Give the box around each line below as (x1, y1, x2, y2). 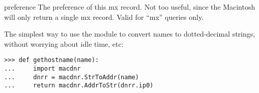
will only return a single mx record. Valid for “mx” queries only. (4, 11, 204, 22)
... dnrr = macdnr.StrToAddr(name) (4, 73, 139, 81)
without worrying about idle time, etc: (4, 38, 124, 49)
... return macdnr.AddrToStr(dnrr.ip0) (4, 82, 154, 89)
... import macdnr (4, 65, 81, 73)
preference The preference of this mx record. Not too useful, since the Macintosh (4, 2, 255, 12)
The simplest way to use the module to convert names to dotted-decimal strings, (4, 28, 255, 39)
